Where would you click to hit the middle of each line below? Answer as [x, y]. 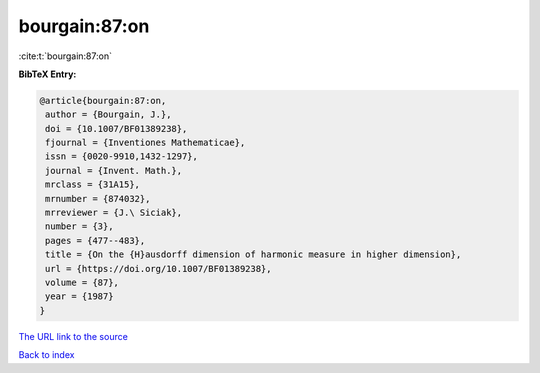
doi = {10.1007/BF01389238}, [116, 128]
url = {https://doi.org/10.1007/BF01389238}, [158, 268]
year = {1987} [79, 296]
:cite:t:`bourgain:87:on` [65, 56]
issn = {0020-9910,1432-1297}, [122, 156]
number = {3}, [79, 226]
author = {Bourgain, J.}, [108, 114]
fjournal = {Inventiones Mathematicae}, [145, 143]
